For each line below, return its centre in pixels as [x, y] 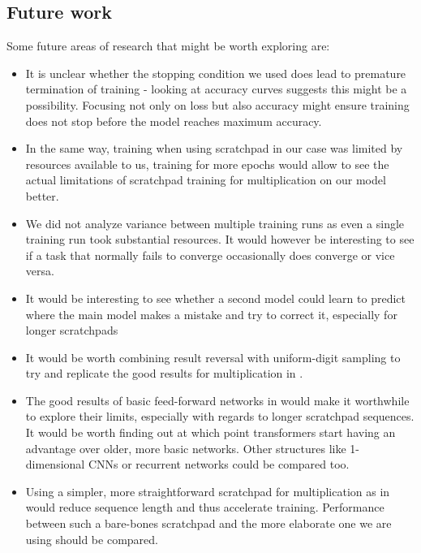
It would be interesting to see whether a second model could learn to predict [215, 298]
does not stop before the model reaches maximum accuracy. [174, 121]
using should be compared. [92, 539]
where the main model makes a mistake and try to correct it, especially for [211, 314]
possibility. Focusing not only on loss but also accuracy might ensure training [217, 104]
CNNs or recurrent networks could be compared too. [219, 464]
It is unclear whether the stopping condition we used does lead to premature [216, 73]
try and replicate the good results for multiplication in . [164, 373]
